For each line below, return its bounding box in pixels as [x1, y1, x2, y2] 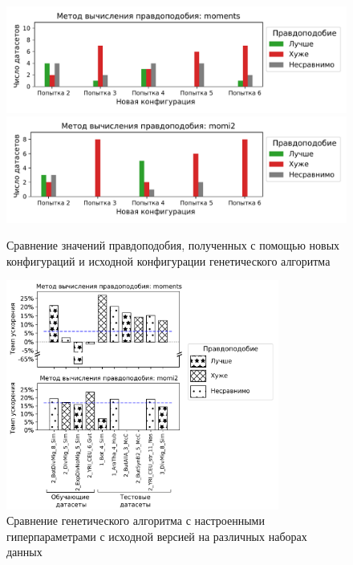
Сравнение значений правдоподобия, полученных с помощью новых [6, 237, 340, 254]
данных [6, 543, 43, 560]
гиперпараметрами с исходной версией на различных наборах [6, 527, 307, 544]
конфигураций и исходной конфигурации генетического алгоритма [6, 252, 331, 269]
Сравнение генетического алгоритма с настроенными [6, 512, 265, 529]
